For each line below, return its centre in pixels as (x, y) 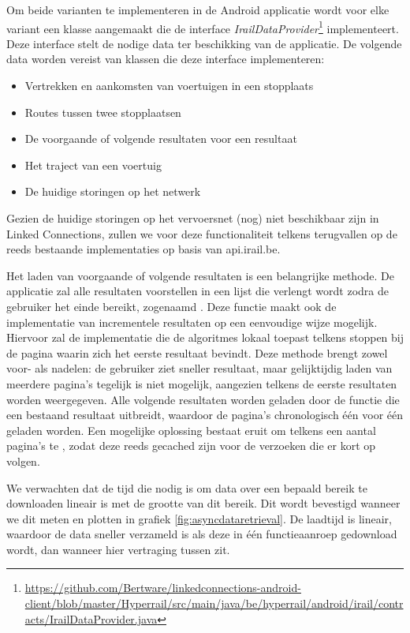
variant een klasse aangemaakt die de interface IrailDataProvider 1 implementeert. (203, 27)
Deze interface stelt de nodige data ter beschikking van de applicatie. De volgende (204, 43)
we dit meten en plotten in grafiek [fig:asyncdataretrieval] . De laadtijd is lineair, (199, 518)
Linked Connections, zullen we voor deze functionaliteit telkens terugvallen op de (202, 233)
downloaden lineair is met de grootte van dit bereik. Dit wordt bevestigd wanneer (203, 503)
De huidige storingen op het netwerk (113, 191)
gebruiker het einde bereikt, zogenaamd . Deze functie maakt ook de (171, 306)
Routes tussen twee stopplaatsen (103, 112)
